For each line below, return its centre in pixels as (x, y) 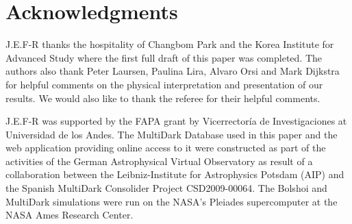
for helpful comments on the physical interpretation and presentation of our (164, 84)
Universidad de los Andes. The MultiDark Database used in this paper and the (172, 134)
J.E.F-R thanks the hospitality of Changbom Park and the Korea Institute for (170, 44)
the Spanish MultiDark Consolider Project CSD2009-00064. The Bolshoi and (166, 188)
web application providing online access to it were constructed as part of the (166, 148)
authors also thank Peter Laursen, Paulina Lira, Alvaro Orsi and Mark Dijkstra (173, 71)
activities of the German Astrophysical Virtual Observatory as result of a (159, 161)
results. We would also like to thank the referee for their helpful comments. (163, 98)
